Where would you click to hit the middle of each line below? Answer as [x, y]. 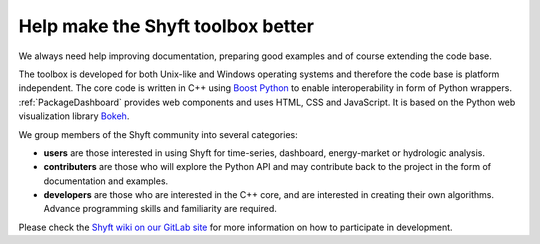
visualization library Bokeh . [74, 116]
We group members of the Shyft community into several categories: [158, 134]
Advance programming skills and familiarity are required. [160, 209]
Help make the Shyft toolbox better [166, 26]
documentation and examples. [106, 181]
